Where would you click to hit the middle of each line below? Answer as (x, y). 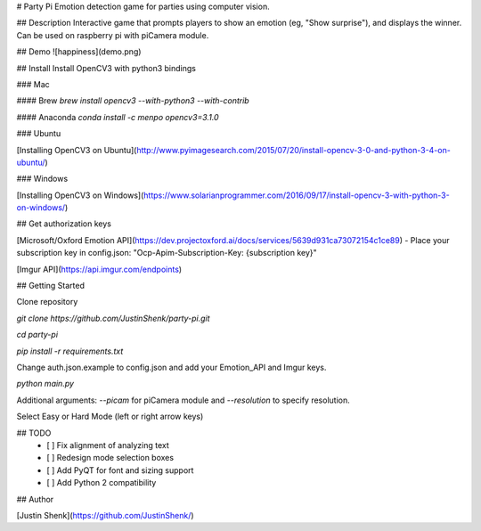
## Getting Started (50, 286)
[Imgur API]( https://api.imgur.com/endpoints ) (99, 269)
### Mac (33, 84)
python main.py (45, 384)
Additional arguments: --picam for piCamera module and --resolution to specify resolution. (183, 400)
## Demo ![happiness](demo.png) (79, 52)
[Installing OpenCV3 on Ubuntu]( (77, 150)
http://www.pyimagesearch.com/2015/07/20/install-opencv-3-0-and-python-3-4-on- (294, 150)
